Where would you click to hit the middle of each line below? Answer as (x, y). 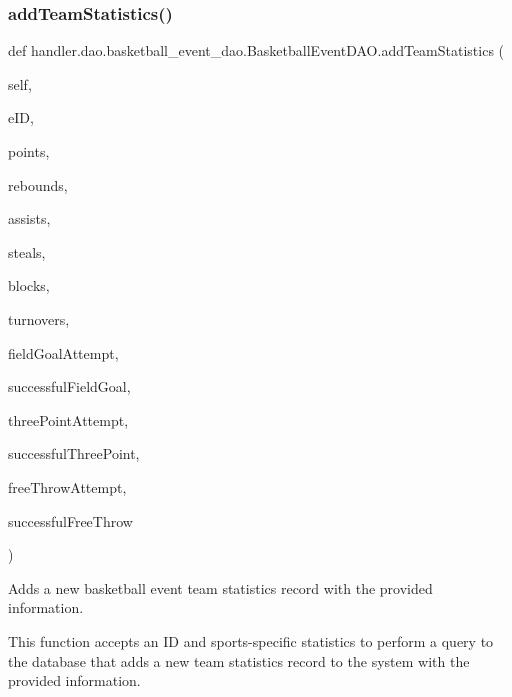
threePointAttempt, (68, 419)
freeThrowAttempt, (67, 486)
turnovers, (39, 318)
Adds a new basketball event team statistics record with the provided (220, 587)
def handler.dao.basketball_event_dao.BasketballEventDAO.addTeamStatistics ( (256, 50)
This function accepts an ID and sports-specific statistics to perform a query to (251, 640)
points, (29, 151)
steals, (27, 251)
